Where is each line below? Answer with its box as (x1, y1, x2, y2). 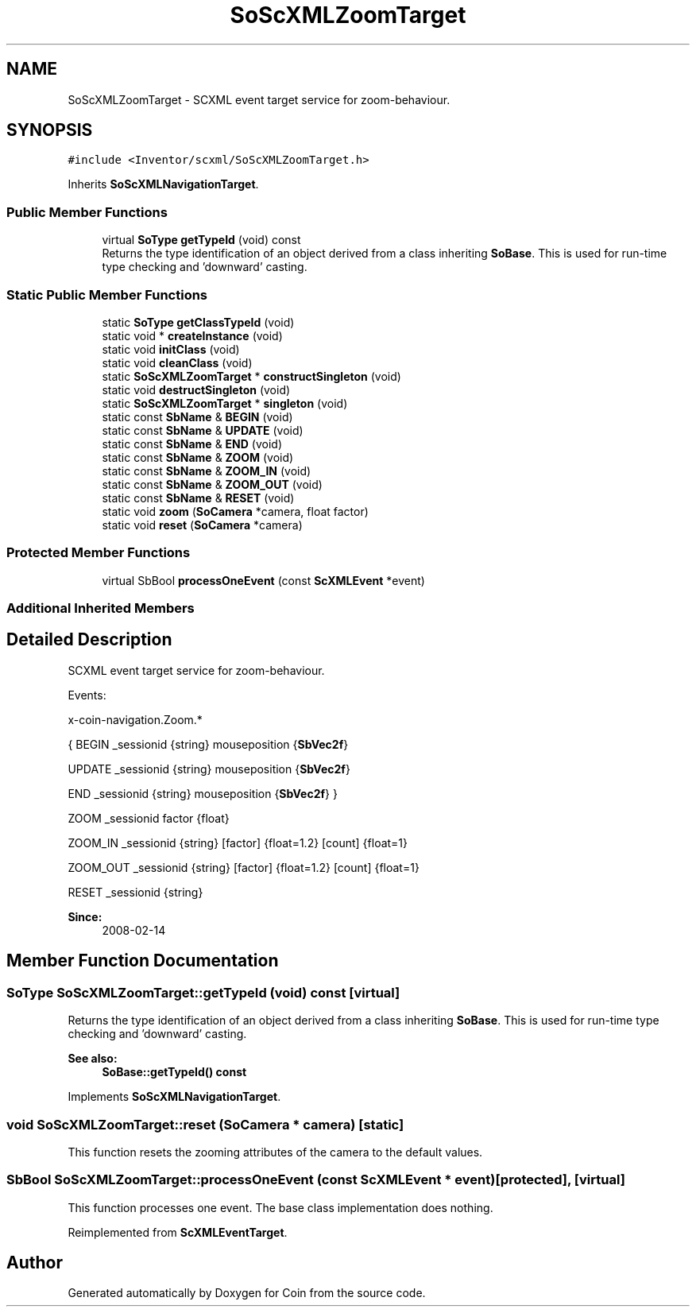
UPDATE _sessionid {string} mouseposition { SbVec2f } (68, 761, 350, 776)
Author (6, 1253, 63, 1273)
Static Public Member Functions (6, 286, 208, 303)
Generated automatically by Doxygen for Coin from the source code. (68, 1286, 426, 1300)
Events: (68, 687, 106, 702)
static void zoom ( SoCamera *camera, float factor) (102, 504, 369, 518)
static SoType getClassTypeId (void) (102, 315, 295, 329)
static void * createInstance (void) (102, 328, 283, 343)
